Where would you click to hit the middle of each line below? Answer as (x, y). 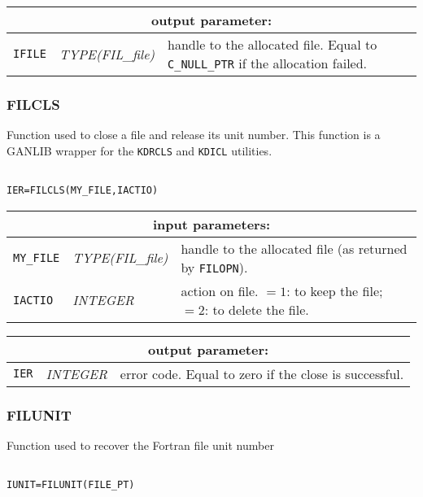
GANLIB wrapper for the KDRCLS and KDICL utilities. (140, 150)
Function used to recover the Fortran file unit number (140, 445)
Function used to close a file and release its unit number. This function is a (194, 135)
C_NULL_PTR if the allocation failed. (268, 63)
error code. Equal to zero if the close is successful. (262, 373)
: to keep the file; (335, 290)
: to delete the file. (257, 309)
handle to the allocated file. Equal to (273, 44)
